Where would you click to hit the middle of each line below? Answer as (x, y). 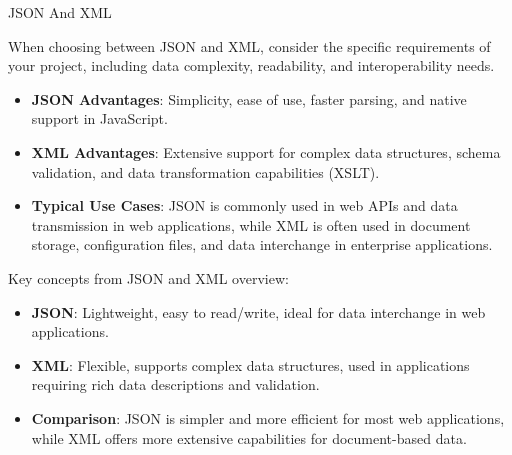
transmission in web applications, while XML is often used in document (251, 224)
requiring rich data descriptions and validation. (175, 384)
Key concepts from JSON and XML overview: (148, 277)
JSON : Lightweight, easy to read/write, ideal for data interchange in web (258, 311)
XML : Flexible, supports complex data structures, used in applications (250, 364)
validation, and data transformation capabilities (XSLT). (205, 171)
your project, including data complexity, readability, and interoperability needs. (251, 65)
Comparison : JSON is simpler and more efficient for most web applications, (268, 417)
